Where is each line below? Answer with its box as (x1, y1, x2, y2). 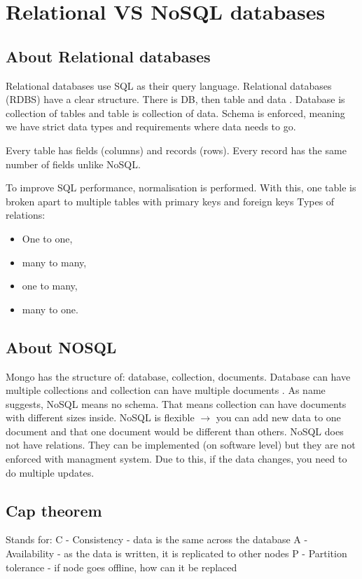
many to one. (22, 301, 78, 316)
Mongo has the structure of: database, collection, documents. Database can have (6, 369, 351, 383)
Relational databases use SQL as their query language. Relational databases (6, 78, 332, 93)
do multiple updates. (6, 465, 95, 479)
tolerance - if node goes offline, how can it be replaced (6, 559, 237, 574)
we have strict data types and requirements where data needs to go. (6, 119, 296, 134)
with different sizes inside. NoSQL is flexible (6, 410, 195, 425)
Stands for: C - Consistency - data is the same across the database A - (6, 532, 308, 547)
